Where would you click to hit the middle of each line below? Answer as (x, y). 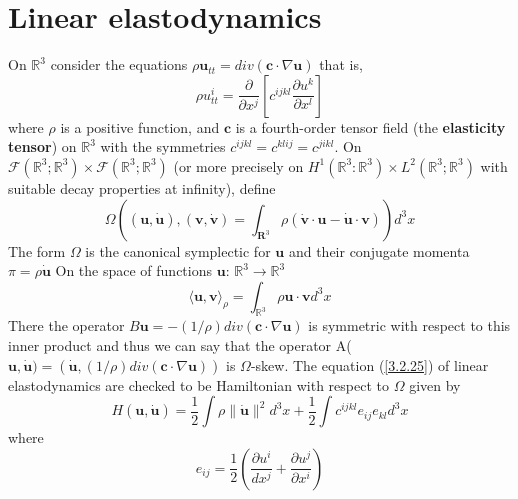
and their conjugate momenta (379, 250)
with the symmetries (163, 146)
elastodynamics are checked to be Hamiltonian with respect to (198, 384)
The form (37, 250)
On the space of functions (133, 270)
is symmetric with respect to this (409, 325)
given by (435, 384)
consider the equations (119, 64)
